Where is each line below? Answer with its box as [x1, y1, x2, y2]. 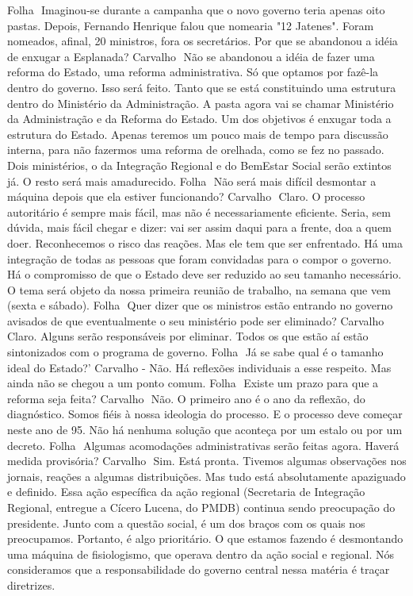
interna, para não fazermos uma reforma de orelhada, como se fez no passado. [7, 141, 384, 158]
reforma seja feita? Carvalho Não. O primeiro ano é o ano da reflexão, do [7, 390, 365, 406]
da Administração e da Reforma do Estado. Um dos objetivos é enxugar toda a [7, 110, 392, 127]
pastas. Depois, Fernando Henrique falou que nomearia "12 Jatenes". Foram [7, 17, 374, 33]
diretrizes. [7, 576, 55, 593]
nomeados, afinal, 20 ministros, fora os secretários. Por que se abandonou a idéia [7, 33, 398, 49]
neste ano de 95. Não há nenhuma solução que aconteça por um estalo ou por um [7, 421, 403, 438]
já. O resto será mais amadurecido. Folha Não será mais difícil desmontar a [7, 172, 377, 189]
